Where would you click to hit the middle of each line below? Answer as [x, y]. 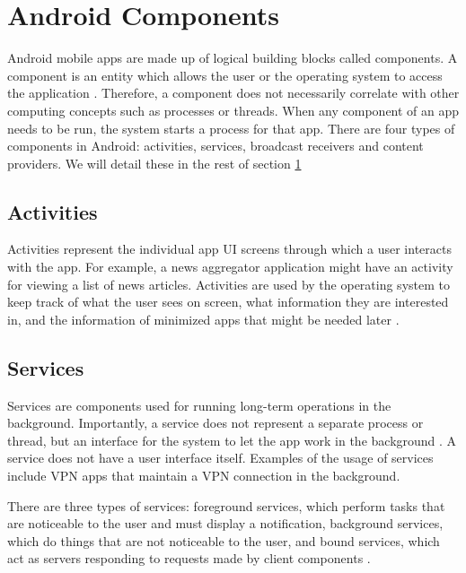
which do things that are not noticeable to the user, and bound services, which [224, 540]
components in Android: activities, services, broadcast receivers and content [215, 146]
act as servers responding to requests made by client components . [189, 558]
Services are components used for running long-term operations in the [199, 405]
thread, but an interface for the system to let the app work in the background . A [232, 440]
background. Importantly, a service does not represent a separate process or [215, 423]
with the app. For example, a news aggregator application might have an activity [230, 267]
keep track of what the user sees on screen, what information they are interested [228, 302]
